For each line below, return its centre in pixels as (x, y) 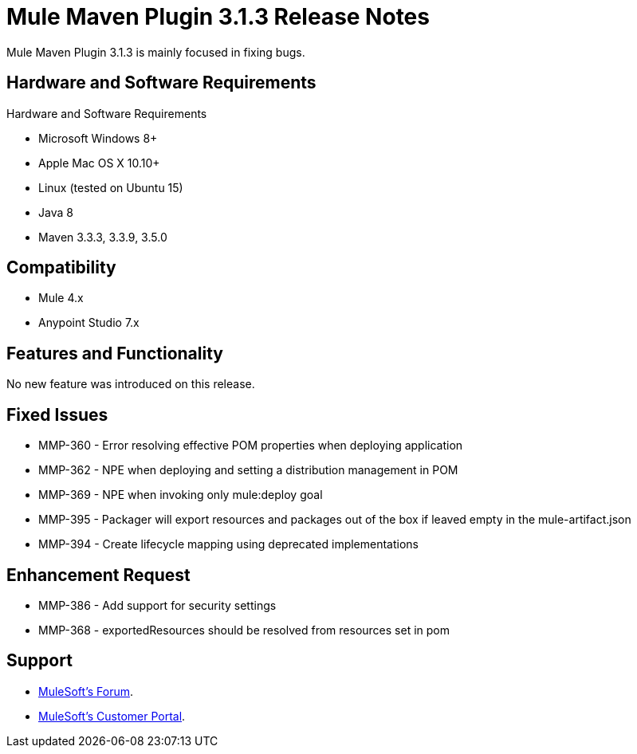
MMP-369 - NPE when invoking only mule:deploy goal (181, 495)
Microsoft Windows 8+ (98, 138)
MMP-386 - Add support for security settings (157, 605)
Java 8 (56, 212)
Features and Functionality (115, 353)
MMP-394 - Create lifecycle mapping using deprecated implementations (228, 544)
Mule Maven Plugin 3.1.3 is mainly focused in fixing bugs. (156, 52)
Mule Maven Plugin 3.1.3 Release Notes (218, 17)
